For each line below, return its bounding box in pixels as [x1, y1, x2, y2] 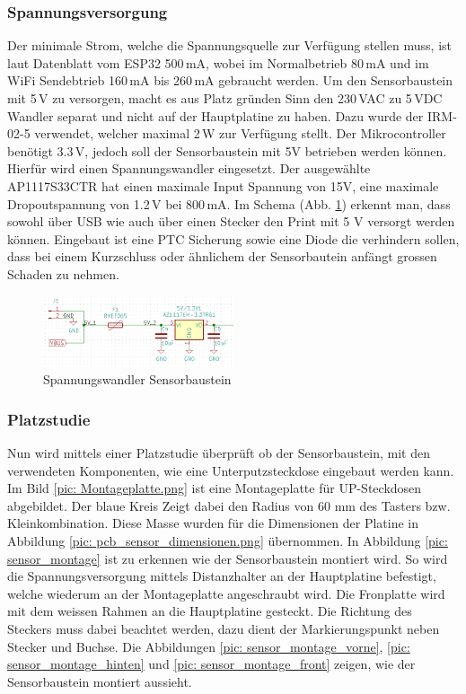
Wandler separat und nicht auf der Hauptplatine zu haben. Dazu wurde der [7, 106, 424, 125]
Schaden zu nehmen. [7, 264, 119, 283]
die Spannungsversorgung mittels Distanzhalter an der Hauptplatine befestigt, [7, 567, 436, 585]
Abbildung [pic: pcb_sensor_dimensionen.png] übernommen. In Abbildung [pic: [7, 531, 448, 549]
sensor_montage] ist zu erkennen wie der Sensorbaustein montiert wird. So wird [7, 549, 448, 567]
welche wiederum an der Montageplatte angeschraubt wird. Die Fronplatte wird [7, 584, 445, 602]
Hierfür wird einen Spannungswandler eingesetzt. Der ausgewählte [7, 159, 371, 178]
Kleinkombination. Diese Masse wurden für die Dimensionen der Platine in [7, 514, 418, 532]
